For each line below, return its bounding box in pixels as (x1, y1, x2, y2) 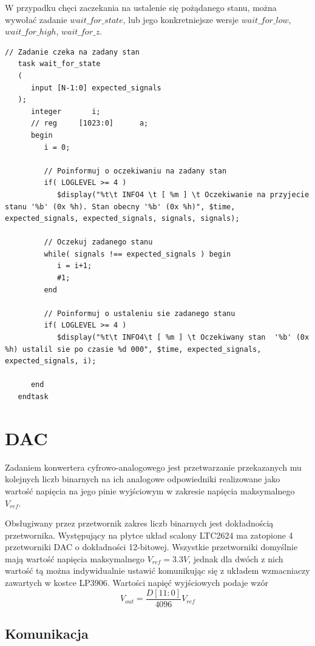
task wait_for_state (18, 59, 101, 69)
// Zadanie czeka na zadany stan (5, 47, 140, 56)
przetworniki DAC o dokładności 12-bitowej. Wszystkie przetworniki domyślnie (5, 540, 298, 553)
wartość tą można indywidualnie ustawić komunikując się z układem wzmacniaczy (5, 564, 310, 577)
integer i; (30, 107, 101, 116)
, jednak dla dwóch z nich (188, 552, 283, 565)
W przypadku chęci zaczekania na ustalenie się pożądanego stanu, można (5, 1, 277, 13)
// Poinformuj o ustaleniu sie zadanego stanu (44, 309, 235, 318)
